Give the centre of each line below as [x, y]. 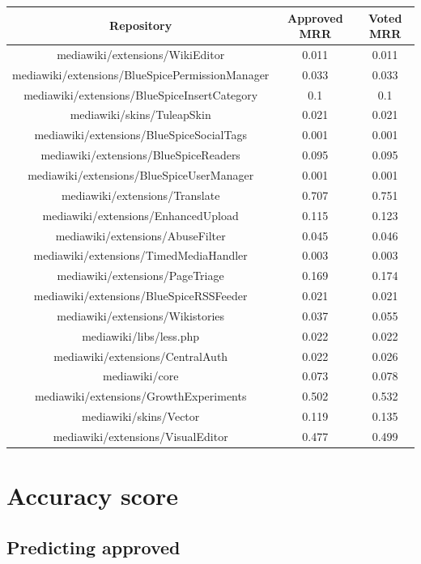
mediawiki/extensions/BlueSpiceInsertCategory [141, 94]
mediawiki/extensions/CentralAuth [141, 356]
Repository [141, 25]
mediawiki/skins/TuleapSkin [140, 114]
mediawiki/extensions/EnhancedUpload [140, 215]
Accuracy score [93, 496]
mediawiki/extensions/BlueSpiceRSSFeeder [140, 296]
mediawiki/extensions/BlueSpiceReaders [140, 155]
